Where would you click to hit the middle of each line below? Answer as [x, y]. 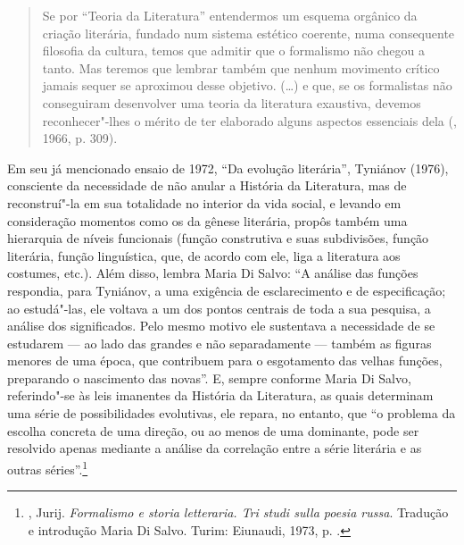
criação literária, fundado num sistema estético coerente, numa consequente [249, 33]
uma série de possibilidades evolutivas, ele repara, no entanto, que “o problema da [232, 413]
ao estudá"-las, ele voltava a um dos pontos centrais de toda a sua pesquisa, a [219, 308]
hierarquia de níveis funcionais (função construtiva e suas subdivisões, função [218, 238]
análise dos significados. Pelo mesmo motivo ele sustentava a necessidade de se [221, 326]
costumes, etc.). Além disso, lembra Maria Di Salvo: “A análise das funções [213, 273]
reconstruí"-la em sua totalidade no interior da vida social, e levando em [204, 202]
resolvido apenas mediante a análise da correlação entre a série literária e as [215, 448]
